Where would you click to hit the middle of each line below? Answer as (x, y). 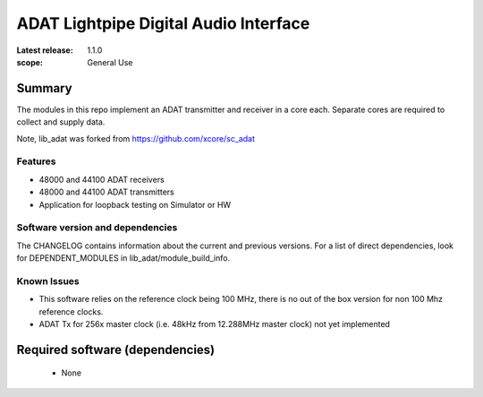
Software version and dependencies (97, 228)
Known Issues (48, 280)
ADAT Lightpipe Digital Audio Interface (163, 23)
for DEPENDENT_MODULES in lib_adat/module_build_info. (123, 258)
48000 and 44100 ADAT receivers (102, 179)
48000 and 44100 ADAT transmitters (106, 192)
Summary (44, 88)
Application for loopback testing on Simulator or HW (135, 204)
